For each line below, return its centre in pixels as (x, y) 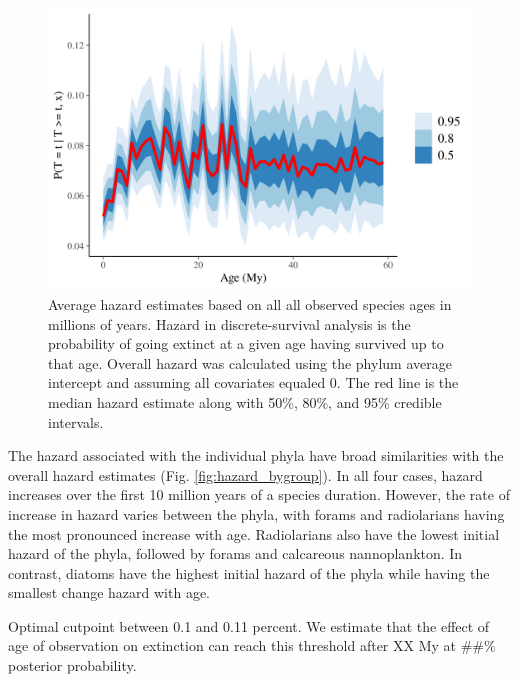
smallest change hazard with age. (109, 592)
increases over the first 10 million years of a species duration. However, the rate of (259, 494)
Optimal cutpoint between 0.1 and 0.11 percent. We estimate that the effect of (249, 625)
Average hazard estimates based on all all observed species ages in (250, 303)
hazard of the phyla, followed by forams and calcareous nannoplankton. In (235, 553)
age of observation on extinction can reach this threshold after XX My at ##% (252, 645)
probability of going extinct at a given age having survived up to (246, 343)
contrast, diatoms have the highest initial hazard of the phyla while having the (249, 572)
